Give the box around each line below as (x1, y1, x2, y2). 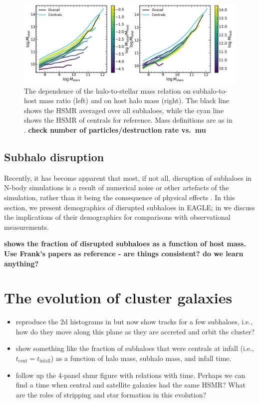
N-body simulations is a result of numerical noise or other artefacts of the (4, 182, 229, 193)
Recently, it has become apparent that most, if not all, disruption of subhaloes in (4, 172, 252, 183)
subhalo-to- (193, 85, 228, 96)
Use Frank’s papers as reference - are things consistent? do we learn (4, 248, 244, 258)
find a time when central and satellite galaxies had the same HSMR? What (15, 379, 246, 390)
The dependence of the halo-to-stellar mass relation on (24, 85, 191, 96)
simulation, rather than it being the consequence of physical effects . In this (4, 192, 235, 202)
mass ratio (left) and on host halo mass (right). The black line (39, 95, 230, 106)
